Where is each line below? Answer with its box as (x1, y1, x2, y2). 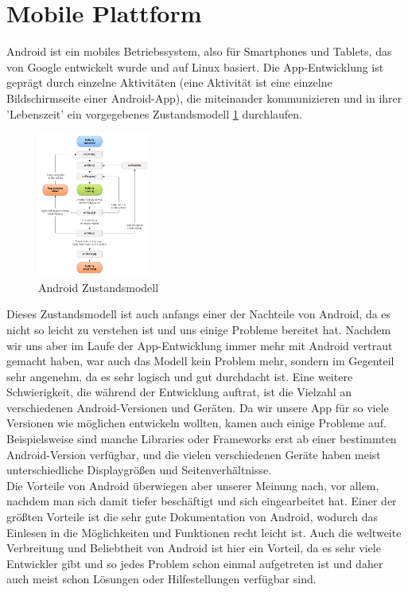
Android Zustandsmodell (38, 278, 159, 295)
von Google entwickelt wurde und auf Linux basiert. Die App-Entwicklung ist (6, 58, 384, 75)
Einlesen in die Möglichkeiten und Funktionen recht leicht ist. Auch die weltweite (6, 524, 402, 540)
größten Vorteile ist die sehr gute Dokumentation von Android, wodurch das (6, 508, 378, 525)
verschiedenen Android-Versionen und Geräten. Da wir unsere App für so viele (6, 399, 389, 415)
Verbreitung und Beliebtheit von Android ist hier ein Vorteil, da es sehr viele (6, 539, 381, 556)
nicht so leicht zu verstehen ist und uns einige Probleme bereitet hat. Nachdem (6, 321, 391, 337)
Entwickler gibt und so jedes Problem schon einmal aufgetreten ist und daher (6, 555, 383, 571)
